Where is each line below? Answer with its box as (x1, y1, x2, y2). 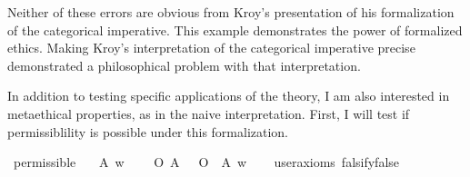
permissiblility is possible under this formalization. (7, 122, 289, 141)
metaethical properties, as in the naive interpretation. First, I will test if (7, 103, 410, 123)
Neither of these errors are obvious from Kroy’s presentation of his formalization (7, 3, 455, 21)
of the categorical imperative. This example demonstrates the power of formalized (7, 20, 463, 39)
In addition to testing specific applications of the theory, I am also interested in (7, 86, 450, 105)
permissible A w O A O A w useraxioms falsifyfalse (13, 152, 400, 172)
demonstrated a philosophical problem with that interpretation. (7, 55, 361, 74)
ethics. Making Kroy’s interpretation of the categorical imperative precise (7, 38, 415, 57)
